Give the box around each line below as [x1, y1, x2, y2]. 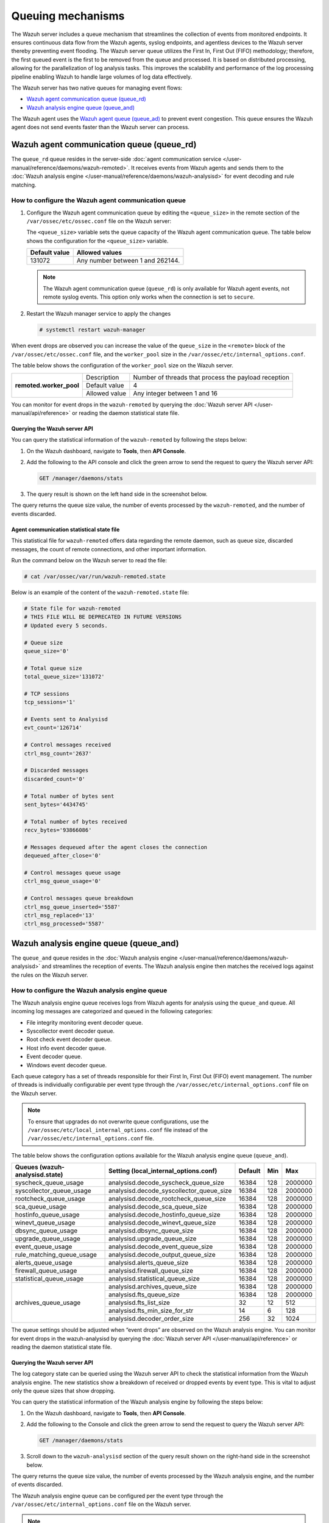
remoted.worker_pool [15, 381, 79, 389]
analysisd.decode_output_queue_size [108, 1251, 216, 1259]
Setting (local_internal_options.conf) [108, 1167, 218, 1175]
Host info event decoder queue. [26, 1044, 107, 1051]
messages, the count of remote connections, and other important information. [11, 545, 207, 553]
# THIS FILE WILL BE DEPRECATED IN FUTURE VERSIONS [24, 613, 182, 621]
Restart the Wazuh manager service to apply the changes [26, 310, 171, 317]
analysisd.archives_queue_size [108, 1282, 197, 1291]
